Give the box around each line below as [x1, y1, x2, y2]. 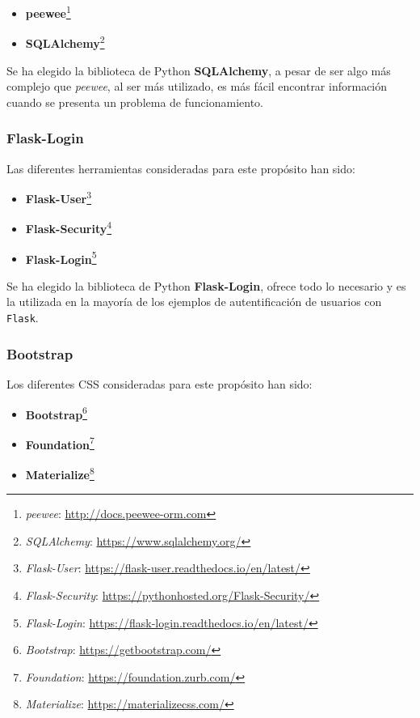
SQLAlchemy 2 [25, 32, 105, 51]
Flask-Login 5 [25, 248, 97, 267]
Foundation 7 [25, 433, 94, 452]
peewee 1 [25, 2, 71, 21]
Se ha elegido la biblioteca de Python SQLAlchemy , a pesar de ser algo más [6, 62, 391, 79]
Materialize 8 [25, 464, 94, 482]
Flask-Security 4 [25, 218, 112, 236]
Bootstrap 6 [25, 403, 87, 423]
